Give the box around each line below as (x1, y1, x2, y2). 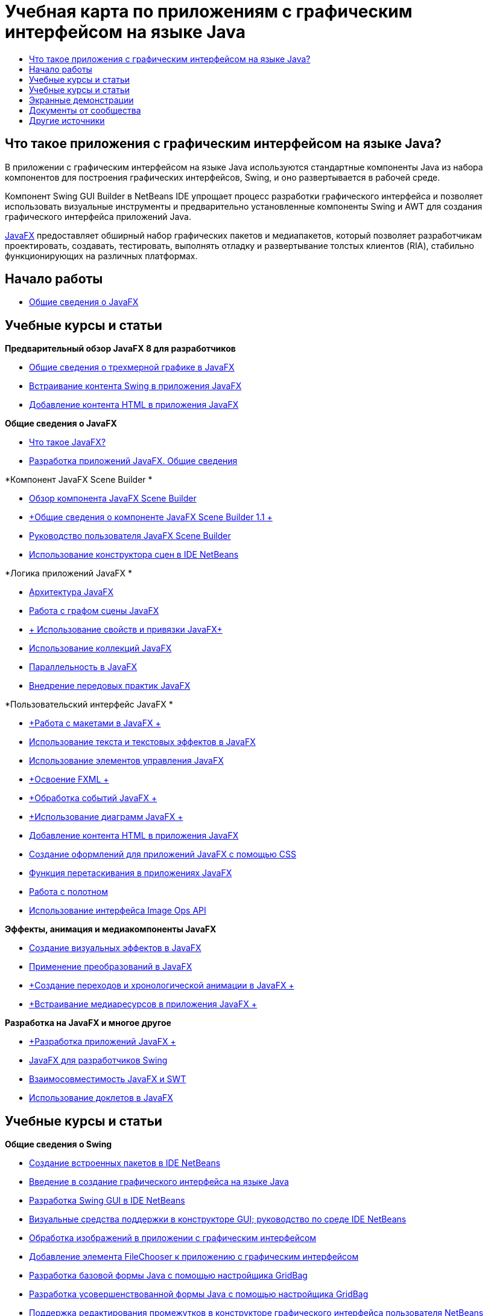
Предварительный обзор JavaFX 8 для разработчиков (5, 343, 236, 354)
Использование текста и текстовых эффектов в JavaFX (29, 737, 256, 747)
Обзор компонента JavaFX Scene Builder (29, 493, 197, 504)
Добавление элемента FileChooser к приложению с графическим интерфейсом (29, 1251, 359, 1262)
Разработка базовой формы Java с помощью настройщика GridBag (29, 1270, 308, 1281)
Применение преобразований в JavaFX (29, 961, 192, 972)
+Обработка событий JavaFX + (29, 793, 157, 804)
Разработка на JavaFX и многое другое (5, 1018, 171, 1028)
